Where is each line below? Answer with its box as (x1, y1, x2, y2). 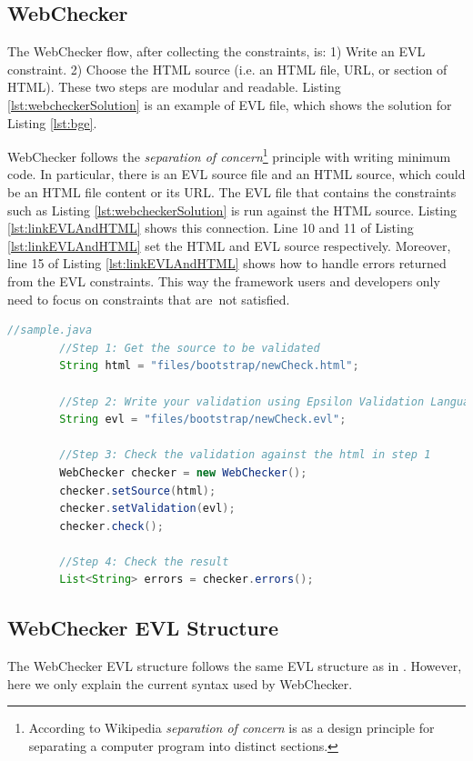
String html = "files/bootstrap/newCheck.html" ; (59, 359, 359, 373)
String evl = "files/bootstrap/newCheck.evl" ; (59, 413, 347, 426)
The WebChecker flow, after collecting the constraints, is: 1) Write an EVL (7, 42, 426, 61)
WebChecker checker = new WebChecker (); (59, 466, 307, 479)
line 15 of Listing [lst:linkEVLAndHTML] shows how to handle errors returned (7, 254, 447, 273)
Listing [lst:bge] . (7, 113, 97, 132)
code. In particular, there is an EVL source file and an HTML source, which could (7, 165, 466, 184)
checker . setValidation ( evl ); (59, 502, 236, 516)
